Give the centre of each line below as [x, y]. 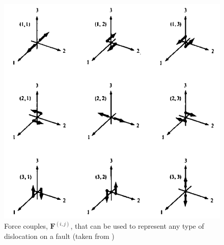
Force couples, [26, 226]
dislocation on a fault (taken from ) [59, 236]
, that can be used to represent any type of [137, 226]
